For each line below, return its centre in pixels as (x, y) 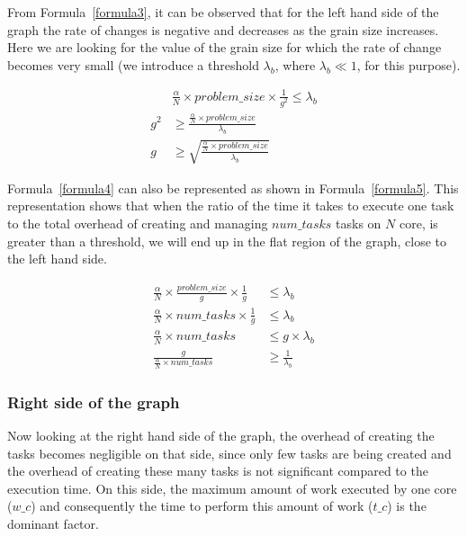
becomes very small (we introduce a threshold (133, 64)
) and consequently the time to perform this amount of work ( (202, 506)
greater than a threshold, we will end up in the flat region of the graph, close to (227, 241)
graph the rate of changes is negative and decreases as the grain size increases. (223, 29)
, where (295, 64)
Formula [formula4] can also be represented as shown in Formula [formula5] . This (233, 188)
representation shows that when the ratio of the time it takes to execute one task (231, 205)
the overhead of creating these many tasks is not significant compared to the (218, 471)
